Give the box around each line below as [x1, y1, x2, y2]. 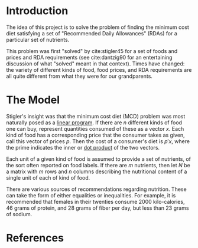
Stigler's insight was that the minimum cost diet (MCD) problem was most [6, 113, 186, 120]
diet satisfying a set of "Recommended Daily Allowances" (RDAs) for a [6, 29, 177, 37]
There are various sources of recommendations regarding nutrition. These [6, 186, 187, 193]
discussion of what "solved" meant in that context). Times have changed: [6, 60, 185, 67]
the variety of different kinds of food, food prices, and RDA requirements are [6, 66, 192, 73]
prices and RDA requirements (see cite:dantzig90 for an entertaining [6, 54, 173, 61]
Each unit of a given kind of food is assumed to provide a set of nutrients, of [6, 155, 191, 163]
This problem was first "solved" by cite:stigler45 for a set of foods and [6, 47, 178, 54]
